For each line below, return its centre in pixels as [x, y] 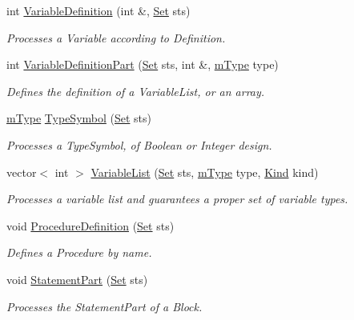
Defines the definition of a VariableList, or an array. [136, 91]
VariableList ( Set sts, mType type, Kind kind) [205, 172]
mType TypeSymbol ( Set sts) [79, 118]
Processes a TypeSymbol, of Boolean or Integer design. [139, 144]
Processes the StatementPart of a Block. [105, 306]
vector [22, 172]
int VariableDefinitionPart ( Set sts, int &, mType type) [143, 64]
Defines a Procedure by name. [79, 252]
